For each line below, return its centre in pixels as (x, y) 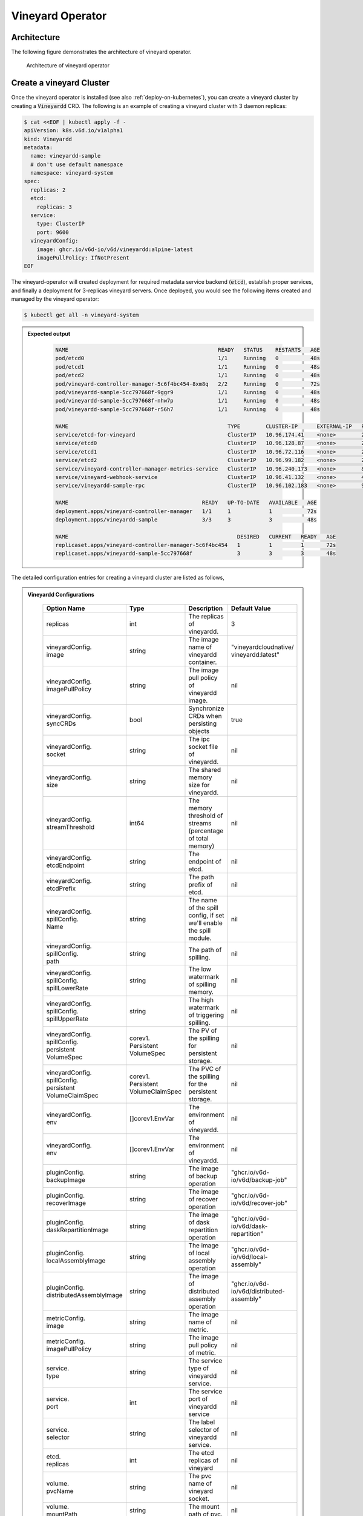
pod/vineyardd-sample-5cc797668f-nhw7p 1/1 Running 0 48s (188, 401)
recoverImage (66, 1203)
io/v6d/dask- (249, 1226)
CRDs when (205, 716)
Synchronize (206, 708)
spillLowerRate (67, 988)
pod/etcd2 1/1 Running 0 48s (188, 375)
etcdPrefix (61, 888)
